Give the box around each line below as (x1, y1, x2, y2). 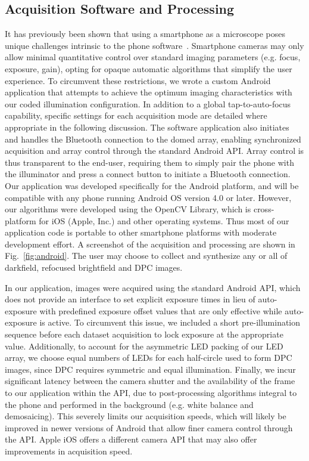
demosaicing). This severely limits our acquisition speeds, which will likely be (5, 410, 286, 422)
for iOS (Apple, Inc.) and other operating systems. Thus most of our (39, 214, 289, 227)
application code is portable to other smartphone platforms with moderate (5, 226, 277, 239)
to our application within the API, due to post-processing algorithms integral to (5, 386, 297, 399)
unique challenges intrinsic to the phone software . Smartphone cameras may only (5, 39, 304, 51)
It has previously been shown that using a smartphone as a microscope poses (5, 27, 285, 40)
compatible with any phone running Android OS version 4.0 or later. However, (5, 191, 292, 203)
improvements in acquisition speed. (5, 444, 133, 457)
